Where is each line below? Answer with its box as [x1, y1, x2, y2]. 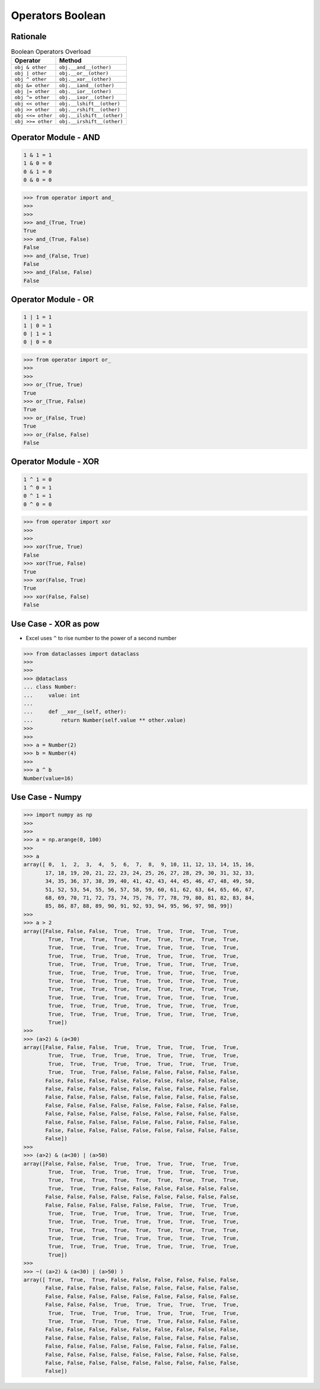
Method [59, 56, 82, 65]
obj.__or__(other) [59, 70, 109, 77]
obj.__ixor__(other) [59, 94, 115, 101]
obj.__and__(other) [59, 64, 112, 71]
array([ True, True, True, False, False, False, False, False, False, [23, 1276, 239, 1283]
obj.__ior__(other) [59, 88, 112, 95]
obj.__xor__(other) [59, 76, 112, 82]
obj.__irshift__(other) [59, 119, 124, 125]
